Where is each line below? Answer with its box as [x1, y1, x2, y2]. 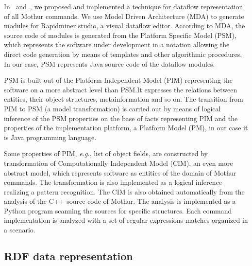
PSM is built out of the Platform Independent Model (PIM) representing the [4, 75, 233, 85]
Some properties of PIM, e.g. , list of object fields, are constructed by [4, 148, 208, 159]
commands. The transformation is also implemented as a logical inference [4, 177, 222, 187]
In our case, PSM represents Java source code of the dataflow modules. [4, 58, 215, 69]
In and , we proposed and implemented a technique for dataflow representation [4, 1, 243, 11]
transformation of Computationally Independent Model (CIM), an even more [4, 158, 233, 168]
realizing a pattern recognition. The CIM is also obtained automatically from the [4, 186, 245, 196]
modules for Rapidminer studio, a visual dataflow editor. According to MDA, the [4, 20, 245, 31]
